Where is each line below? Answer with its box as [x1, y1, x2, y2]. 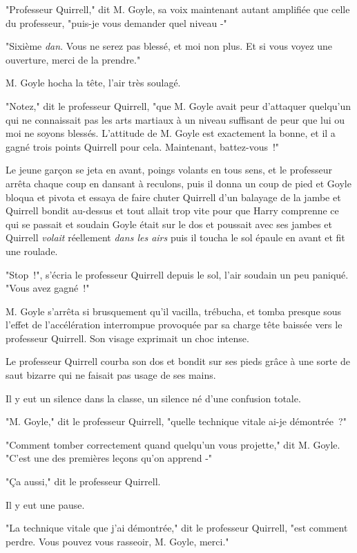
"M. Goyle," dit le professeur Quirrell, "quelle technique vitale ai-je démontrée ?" [6, 414, 347, 429]
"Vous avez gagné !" [6, 281, 90, 295]
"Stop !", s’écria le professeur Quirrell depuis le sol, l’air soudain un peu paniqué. [6, 267, 349, 281]
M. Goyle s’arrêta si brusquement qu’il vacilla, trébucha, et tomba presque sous [6, 303, 342, 318]
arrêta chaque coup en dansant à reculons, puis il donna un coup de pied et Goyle [6, 176, 351, 190]
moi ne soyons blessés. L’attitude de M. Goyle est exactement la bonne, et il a [6, 126, 336, 140]
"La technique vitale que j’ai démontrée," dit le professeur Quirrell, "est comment [6, 521, 348, 535]
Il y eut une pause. [6, 497, 85, 512]
